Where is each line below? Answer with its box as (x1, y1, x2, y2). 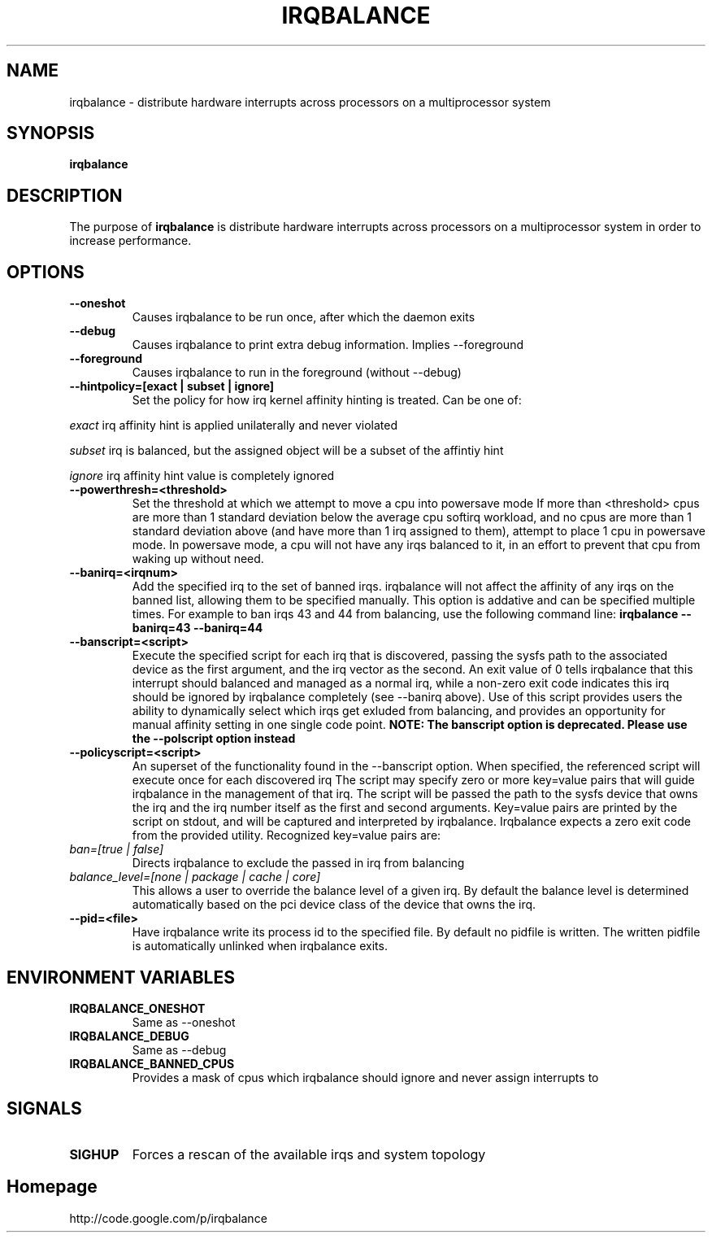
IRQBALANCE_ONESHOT (69, 1001, 206, 1015)
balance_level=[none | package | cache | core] (69, 870, 321, 884)
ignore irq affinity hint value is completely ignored (69, 469, 335, 483)
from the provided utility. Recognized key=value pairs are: (132, 828, 441, 843)
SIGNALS (7, 1098, 82, 1119)
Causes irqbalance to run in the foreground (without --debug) (132, 365, 462, 380)
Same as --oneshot (132, 1014, 236, 1029)
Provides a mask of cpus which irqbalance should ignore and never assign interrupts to (132, 1070, 599, 1084)
